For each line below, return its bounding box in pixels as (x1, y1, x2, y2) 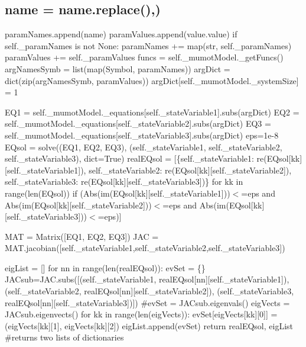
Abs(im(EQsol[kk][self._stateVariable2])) (5, 198, 152, 211)
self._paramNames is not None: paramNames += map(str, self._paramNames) (5, 39, 292, 52)
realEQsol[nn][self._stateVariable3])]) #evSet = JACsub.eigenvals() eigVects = (5, 296, 290, 309)
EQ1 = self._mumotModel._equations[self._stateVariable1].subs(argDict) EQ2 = (5, 105, 300, 118)
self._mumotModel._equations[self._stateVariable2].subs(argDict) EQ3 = (5, 117, 271, 130)
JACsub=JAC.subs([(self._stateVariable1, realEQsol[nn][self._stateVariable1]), (5, 273, 289, 285)
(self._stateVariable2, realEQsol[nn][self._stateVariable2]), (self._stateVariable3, (5, 285, 294, 297)
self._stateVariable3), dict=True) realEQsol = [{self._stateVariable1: (5, 152, 254, 165)
